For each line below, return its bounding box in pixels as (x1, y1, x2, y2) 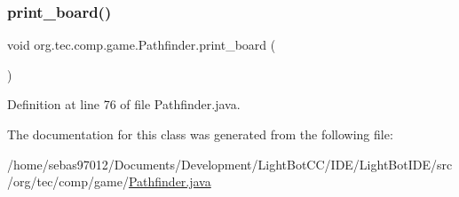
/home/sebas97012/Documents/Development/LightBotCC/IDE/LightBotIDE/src (7, 154, 453, 173)
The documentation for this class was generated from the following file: (7, 125, 393, 143)
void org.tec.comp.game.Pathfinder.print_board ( (7, 35, 276, 54)
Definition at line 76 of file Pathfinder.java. (7, 95, 241, 114)
